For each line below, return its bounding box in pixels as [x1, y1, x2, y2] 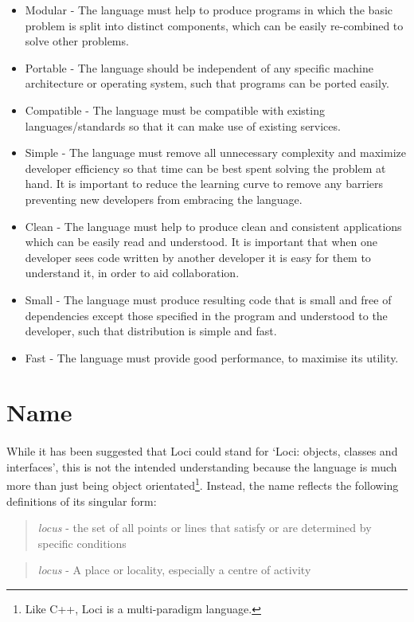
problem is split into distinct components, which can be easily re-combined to [25, 17, 404, 33]
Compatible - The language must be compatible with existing [25, 101, 325, 118]
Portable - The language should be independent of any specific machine [25, 59, 373, 76]
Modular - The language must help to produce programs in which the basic [25, 2, 393, 18]
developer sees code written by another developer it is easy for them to [25, 248, 371, 265]
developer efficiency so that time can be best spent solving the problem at [25, 159, 386, 176]
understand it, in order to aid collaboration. [25, 264, 240, 281]
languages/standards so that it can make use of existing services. [25, 117, 341, 134]
